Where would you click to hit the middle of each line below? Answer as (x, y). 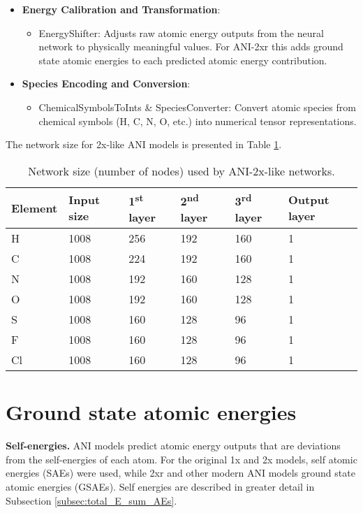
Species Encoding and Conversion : (106, 84)
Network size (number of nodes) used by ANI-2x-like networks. (181, 171)
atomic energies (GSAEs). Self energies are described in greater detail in (160, 486)
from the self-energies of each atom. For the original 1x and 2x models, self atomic (181, 459)
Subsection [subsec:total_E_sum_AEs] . (91, 500)
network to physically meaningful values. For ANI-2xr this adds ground (191, 46)
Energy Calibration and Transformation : (121, 9)
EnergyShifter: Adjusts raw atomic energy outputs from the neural (181, 32)
